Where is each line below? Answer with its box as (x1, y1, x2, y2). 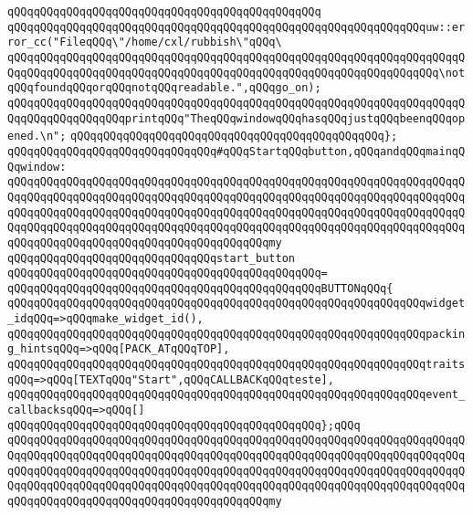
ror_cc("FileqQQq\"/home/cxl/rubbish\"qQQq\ (7, 36, 282, 49)
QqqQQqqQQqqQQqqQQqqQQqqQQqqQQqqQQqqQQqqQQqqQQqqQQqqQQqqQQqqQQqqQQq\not (7, 66, 466, 79)
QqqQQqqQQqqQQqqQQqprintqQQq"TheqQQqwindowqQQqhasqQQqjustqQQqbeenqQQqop (7, 111, 466, 125)
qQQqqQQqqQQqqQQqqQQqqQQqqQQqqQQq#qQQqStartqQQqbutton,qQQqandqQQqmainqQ (7, 144, 466, 158)
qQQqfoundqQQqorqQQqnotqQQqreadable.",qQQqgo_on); (7, 81, 321, 95)
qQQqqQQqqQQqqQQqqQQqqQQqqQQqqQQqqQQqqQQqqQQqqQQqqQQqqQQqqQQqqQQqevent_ (7, 388, 466, 402)
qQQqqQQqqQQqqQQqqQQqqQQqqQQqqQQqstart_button (7, 251, 295, 265)
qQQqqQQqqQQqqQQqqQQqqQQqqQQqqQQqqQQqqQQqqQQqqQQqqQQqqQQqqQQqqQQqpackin (7, 327, 466, 341)
